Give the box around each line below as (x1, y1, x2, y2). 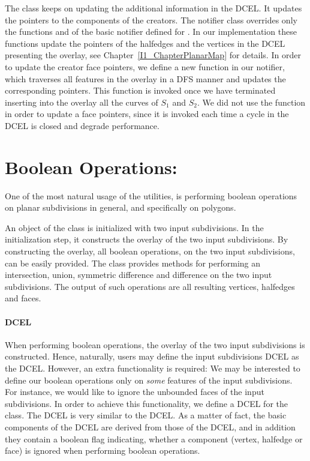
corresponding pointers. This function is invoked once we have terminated (5, 84, 276, 97)
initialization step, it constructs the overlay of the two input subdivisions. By (5, 233, 288, 246)
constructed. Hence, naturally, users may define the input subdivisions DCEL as (5, 350, 299, 363)
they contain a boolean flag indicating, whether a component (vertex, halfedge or (5, 432, 303, 445)
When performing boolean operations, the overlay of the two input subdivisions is (5, 338, 305, 351)
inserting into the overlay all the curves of (5, 95, 158, 108)
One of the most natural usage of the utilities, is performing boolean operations (5, 189, 297, 202)
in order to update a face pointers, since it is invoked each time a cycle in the (5, 107, 289, 120)
